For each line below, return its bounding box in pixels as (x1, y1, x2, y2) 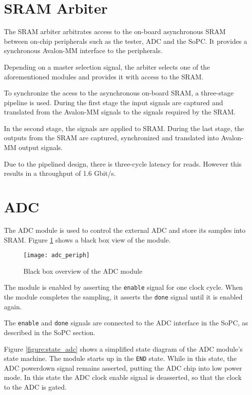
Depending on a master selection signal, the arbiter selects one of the (4, 61, 210, 72)
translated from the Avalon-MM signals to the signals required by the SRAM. (4, 107, 236, 117)
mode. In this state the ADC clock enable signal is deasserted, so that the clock (4, 372, 242, 382)
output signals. (19, 142, 63, 152)
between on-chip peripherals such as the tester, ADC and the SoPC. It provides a (4, 36, 248, 46)
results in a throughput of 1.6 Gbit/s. (4, 168, 116, 178)
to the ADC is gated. (4, 382, 67, 392)
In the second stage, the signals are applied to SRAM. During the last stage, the (4, 123, 244, 133)
